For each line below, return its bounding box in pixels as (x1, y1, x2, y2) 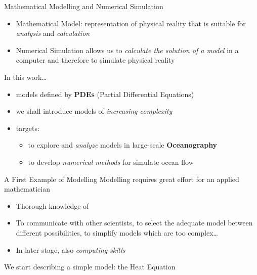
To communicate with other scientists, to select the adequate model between (16, 217, 253, 228)
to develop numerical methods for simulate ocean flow (28, 156, 194, 167)
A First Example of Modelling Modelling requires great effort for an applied (4, 173, 239, 184)
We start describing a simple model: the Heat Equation (4, 261, 176, 272)
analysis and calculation (16, 28, 90, 38)
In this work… (4, 71, 47, 82)
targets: (16, 122, 39, 133)
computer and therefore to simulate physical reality (16, 55, 175, 65)
